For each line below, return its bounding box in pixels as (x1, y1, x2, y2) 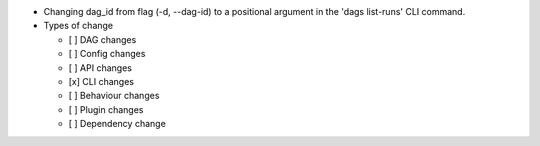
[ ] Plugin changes (68, 103, 144, 115)
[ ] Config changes (68, 48, 146, 60)
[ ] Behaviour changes (68, 90, 160, 102)
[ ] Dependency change (68, 118, 167, 130)
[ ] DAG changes (68, 33, 137, 45)
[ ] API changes (68, 61, 132, 74)
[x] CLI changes (68, 75, 135, 87)
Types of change (43, 20, 114, 32)
